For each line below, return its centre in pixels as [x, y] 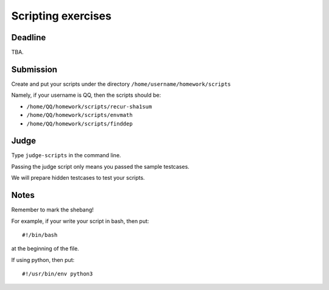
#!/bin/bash [40, 235]
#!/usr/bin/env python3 [58, 274]
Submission [34, 69]
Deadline [29, 37]
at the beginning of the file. [45, 249]
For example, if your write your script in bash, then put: [80, 221]
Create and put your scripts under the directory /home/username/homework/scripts [121, 84]
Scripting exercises [62, 16]
